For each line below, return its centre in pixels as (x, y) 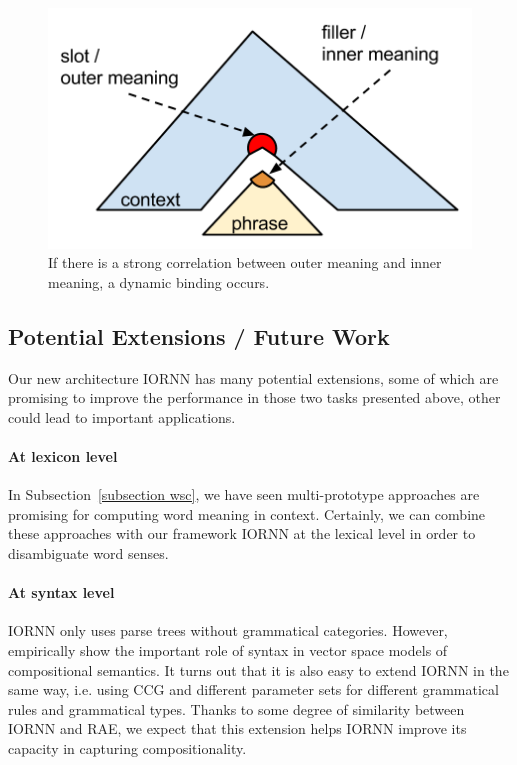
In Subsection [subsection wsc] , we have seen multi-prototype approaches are (244, 494)
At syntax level (61, 592)
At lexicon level (63, 456)
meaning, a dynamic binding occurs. (159, 281)
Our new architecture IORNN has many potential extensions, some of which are (253, 377)
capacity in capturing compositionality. (127, 748)
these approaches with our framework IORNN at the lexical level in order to (242, 533)
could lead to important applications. (122, 416)
